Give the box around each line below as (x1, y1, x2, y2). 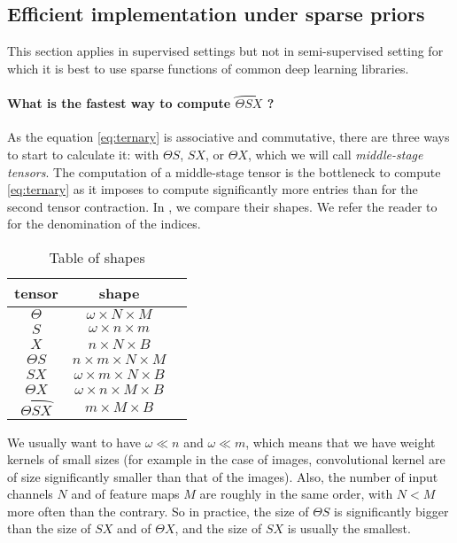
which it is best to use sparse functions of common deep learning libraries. (7, 58, 409, 77)
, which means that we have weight (245, 432, 436, 451)
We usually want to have (7, 432, 141, 451)
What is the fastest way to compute (7, 94, 231, 112)
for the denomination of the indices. (7, 214, 201, 233)
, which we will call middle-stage (247, 145, 423, 163)
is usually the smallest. (287, 519, 411, 538)
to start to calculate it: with (7, 145, 159, 163)
